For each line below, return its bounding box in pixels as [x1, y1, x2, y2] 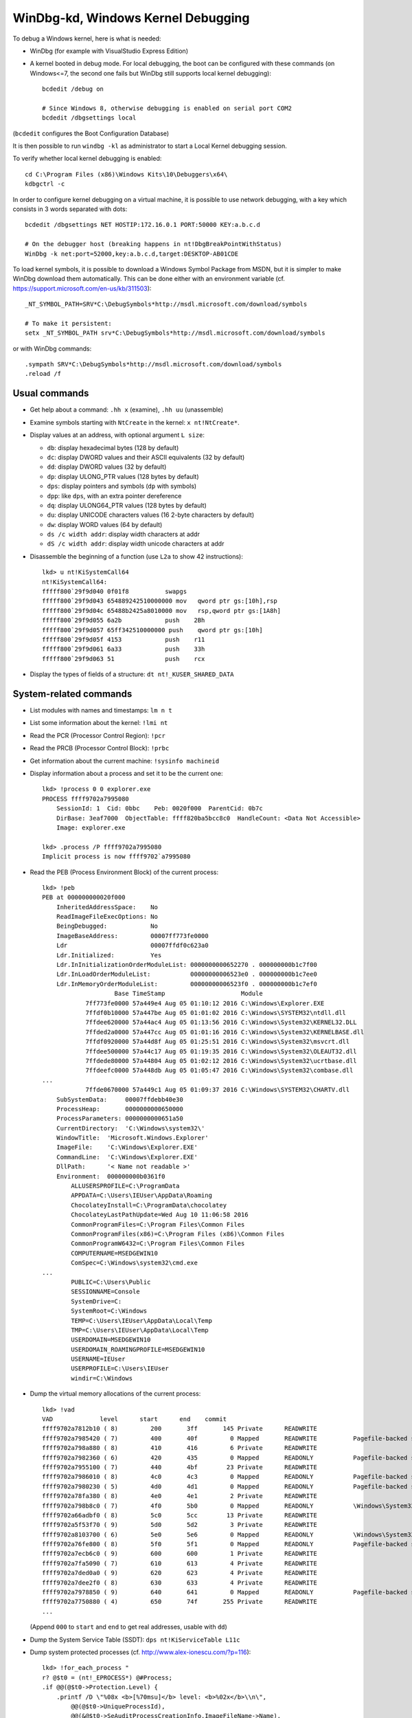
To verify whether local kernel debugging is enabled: [12, 155, 162, 163]
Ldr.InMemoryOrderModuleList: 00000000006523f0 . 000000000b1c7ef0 [56, 980, 317, 988]
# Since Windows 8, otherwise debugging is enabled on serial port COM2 [42, 104, 292, 112]
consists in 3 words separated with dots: [12, 205, 128, 213]
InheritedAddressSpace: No [56, 903, 158, 911]
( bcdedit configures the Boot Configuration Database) [12, 129, 170, 137]
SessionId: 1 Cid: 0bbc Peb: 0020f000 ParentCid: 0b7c [56, 805, 264, 812]
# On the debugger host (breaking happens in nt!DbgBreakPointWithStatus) [25, 241, 282, 248]
